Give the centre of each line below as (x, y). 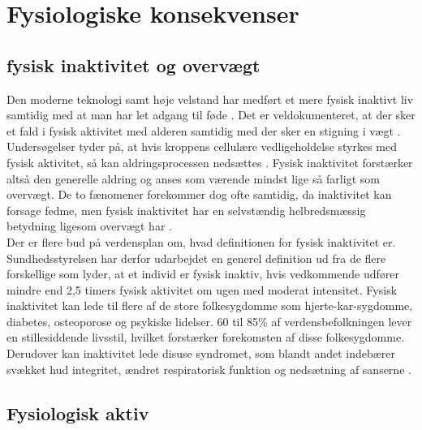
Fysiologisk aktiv (78, 413)
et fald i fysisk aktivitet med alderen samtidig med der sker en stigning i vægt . (204, 130)
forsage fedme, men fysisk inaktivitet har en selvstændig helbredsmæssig (186, 210)
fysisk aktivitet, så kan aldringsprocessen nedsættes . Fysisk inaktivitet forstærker (210, 162)
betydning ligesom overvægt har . (89, 226)
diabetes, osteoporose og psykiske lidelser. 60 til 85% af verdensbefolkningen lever (209, 321)
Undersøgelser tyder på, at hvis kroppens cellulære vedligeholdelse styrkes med (202, 146)
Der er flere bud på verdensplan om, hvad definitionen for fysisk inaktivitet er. (201, 241)
